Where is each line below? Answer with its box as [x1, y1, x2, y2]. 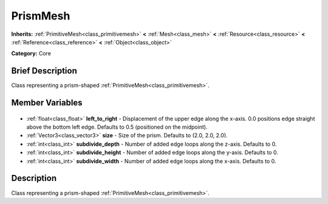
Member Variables [11, 98, 83, 108]
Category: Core [11, 50, 52, 57]
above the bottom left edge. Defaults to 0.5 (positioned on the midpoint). [26, 123, 208, 131]
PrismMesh [11, 9, 70, 22]
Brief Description [11, 66, 77, 76]
